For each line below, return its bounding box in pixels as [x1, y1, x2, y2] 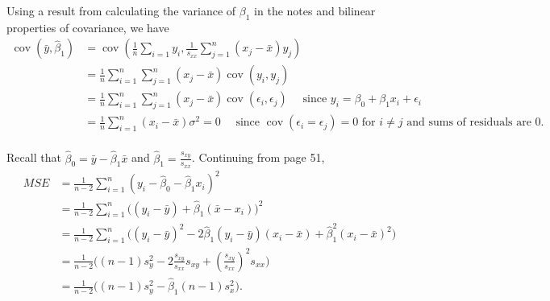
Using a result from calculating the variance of [6, 2, 236, 19]
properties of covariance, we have [6, 19, 169, 35]
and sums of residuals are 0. [406, 117, 544, 129]
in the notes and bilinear [254, 2, 376, 19]
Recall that [6, 149, 61, 166]
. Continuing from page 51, [191, 149, 325, 166]
